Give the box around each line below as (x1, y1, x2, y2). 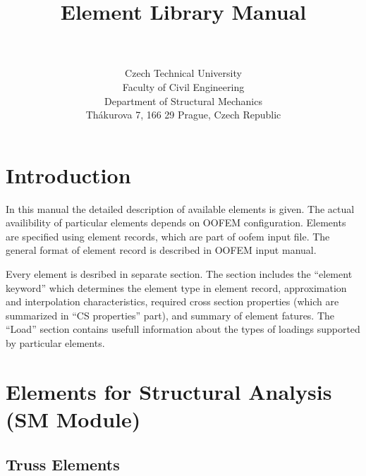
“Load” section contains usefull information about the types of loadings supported (6, 322, 360, 336)
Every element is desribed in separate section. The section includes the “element (6, 267, 353, 281)
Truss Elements (6, 453, 120, 475)
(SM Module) (6, 404, 141, 433)
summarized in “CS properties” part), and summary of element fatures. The (6, 307, 335, 322)
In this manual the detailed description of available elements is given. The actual (6, 201, 355, 216)
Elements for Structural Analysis (6, 377, 332, 405)
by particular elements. (6, 335, 105, 350)
